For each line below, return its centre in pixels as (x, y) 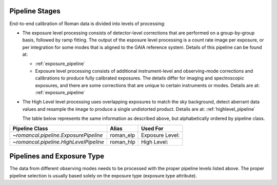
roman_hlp (122, 142)
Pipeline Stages (35, 11)
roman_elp (122, 135)
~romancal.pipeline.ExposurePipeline (58, 135)
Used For (152, 128)
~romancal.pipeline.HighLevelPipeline (58, 142)
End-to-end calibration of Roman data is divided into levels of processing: (87, 24)
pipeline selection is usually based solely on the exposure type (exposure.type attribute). (103, 176)
